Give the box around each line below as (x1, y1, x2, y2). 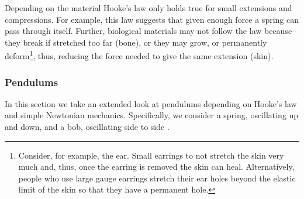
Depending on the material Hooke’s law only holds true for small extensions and (5, 2, 292, 13)
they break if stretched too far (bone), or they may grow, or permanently (5, 36, 267, 48)
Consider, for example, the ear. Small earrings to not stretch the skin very (18, 149, 284, 161)
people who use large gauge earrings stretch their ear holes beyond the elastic (18, 171, 296, 184)
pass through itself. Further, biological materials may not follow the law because (5, 25, 292, 37)
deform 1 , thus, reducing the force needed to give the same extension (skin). (5, 48, 274, 62)
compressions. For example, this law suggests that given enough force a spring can (5, 13, 299, 25)
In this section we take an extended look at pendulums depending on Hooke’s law (5, 97, 297, 109)
